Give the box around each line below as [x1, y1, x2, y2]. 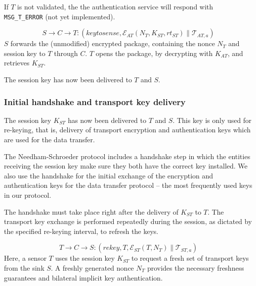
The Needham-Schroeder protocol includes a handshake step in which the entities [4, 151, 251, 161]
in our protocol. [4, 190, 51, 200]
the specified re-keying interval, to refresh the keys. [4, 226, 159, 236]
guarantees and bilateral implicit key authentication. [4, 272, 163, 283]
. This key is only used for [172, 114, 252, 125]
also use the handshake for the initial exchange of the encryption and [4, 170, 213, 180]
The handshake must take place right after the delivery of [4, 206, 178, 217]
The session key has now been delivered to [4, 74, 132, 85]
